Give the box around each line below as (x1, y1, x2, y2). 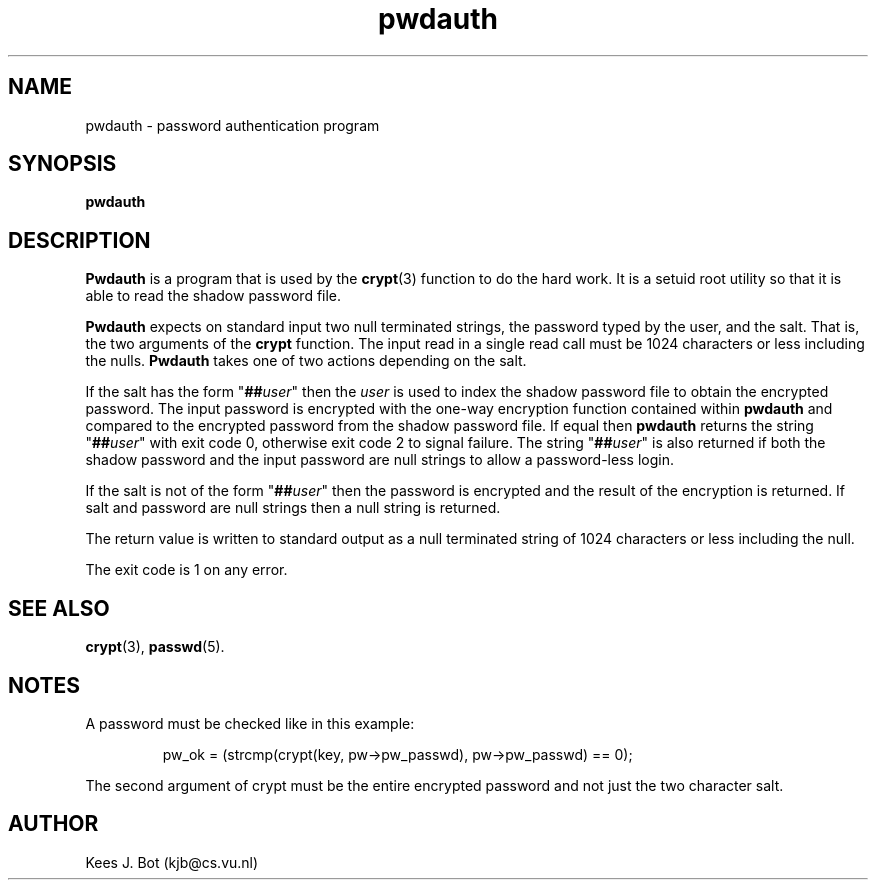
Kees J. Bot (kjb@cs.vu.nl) (85, 853, 259, 871)
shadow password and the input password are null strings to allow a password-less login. (85, 451, 674, 469)
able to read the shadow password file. (85, 287, 342, 305)
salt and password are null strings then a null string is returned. (85, 499, 501, 517)
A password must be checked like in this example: (85, 714, 415, 732)
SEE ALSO (8, 595, 110, 621)
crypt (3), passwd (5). (85, 638, 225, 656)
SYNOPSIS (8, 151, 117, 177)
